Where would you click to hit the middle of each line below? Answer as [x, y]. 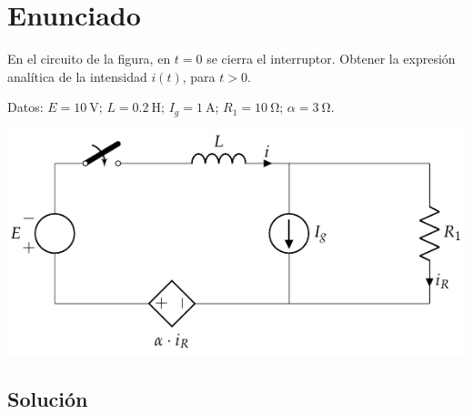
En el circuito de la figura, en [89, 59]
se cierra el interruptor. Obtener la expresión [331, 59]
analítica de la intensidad [77, 76]
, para [199, 76]
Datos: [25, 107]
